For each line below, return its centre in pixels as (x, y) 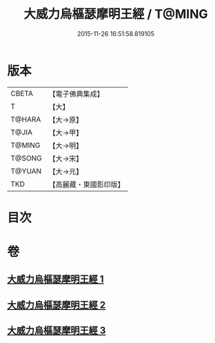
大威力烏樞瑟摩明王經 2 (57, 305)
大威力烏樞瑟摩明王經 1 (56, 279)
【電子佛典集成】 (76, 94)
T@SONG (27, 158)
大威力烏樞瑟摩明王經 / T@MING (116, 14)
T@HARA (26, 119)
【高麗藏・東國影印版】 (87, 184)
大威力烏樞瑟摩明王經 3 (57, 331)
